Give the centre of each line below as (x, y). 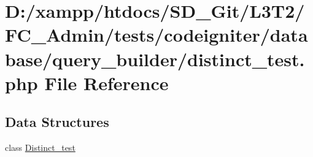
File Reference (106, 82)
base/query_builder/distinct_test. (155, 59)
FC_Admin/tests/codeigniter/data (156, 35)
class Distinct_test (40, 147)
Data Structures (57, 122)
